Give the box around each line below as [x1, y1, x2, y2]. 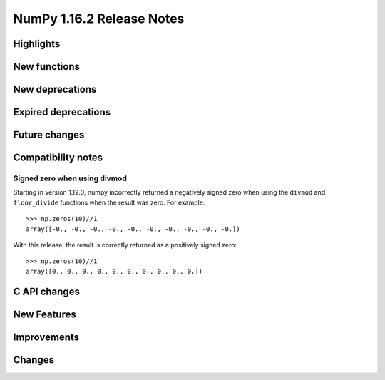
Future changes [13, 129, 85, 141]
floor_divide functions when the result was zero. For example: [13, 198, 205, 207]
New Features [13, 308, 76, 320]
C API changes [13, 285, 80, 297]
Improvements [13, 331, 80, 343]
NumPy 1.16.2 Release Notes [13, 11, 185, 26]
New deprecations [13, 83, 97, 96]
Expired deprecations [13, 106, 111, 118]
